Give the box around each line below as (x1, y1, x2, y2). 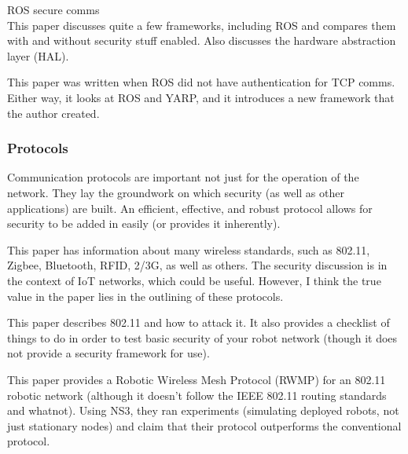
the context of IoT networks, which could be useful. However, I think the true (7, 272, 381, 288)
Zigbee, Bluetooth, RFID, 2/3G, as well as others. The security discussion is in (7, 257, 388, 273)
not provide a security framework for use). (7, 345, 210, 361)
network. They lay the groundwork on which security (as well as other (7, 184, 344, 200)
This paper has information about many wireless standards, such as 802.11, (7, 241, 370, 258)
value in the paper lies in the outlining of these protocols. (7, 287, 284, 304)
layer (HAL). (7, 47, 69, 64)
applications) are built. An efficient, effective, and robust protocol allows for (7, 200, 373, 216)
